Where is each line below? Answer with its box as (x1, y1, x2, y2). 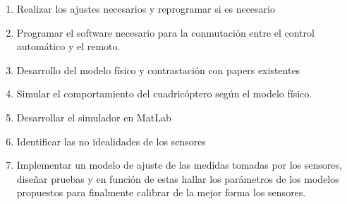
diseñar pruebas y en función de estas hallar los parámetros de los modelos (16, 171, 339, 186)
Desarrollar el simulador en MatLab (16, 109, 171, 124)
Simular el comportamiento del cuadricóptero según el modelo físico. (16, 86, 312, 101)
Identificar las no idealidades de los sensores (16, 133, 206, 148)
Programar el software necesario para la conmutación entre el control (16, 25, 315, 40)
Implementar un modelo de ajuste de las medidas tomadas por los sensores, (16, 157, 342, 172)
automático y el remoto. (16, 39, 121, 54)
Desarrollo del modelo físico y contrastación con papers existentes (16, 62, 300, 77)
